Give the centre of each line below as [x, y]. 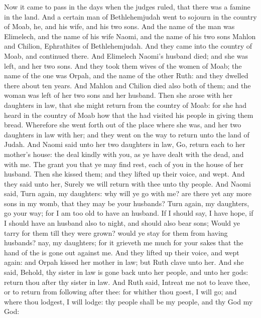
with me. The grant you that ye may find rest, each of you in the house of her [124, 164]
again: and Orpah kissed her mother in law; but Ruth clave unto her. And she [124, 262]
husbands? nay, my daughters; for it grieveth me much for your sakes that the [124, 243]
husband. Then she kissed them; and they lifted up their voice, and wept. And [124, 174]
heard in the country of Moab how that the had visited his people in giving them [129, 115]
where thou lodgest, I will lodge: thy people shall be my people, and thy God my [128, 301]
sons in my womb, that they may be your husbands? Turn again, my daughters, [127, 203]
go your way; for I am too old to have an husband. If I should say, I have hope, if [129, 213]
